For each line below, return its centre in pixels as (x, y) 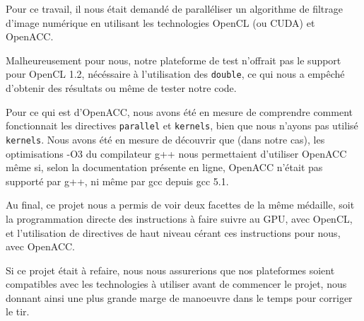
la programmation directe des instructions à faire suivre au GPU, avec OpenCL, (179, 218)
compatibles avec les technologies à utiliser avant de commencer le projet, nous (176, 284)
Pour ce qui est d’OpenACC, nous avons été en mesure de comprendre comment (179, 111)
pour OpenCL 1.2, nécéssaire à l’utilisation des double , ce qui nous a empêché (175, 74)
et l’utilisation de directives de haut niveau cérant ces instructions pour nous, (173, 232)
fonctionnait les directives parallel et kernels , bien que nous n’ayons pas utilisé (182, 126)
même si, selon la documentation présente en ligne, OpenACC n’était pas (164, 167)
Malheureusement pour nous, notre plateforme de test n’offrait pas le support (174, 60)
